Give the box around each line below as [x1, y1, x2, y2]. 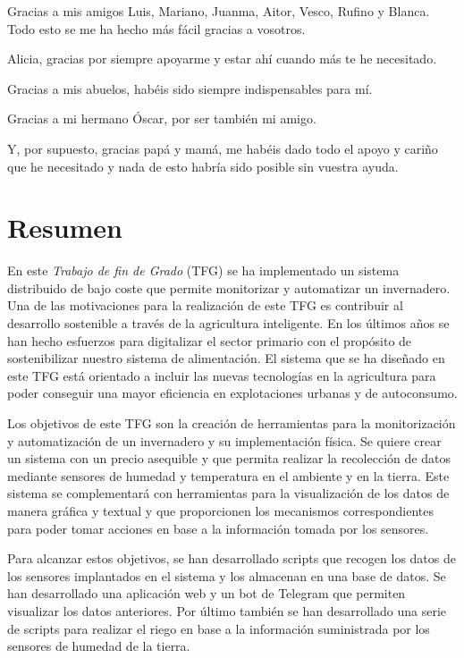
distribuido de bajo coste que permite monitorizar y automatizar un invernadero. [7, 278, 451, 297]
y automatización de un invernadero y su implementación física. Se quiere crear [7, 431, 442, 450]
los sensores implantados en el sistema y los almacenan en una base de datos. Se [7, 566, 446, 585]
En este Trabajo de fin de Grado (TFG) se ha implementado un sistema [7, 261, 400, 280]
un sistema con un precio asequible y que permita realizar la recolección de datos [7, 449, 451, 468]
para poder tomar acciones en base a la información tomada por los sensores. [7, 519, 429, 537]
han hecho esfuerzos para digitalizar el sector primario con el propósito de [7, 331, 412, 350]
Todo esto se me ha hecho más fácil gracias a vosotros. [7, 19, 306, 38]
